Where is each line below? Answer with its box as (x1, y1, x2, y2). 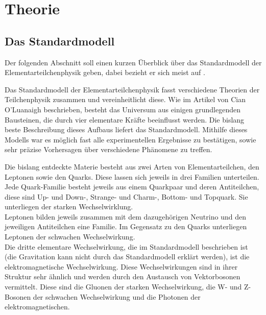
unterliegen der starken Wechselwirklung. (5, 201, 133, 212)
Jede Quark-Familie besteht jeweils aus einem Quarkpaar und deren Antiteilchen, (5, 181, 259, 192)
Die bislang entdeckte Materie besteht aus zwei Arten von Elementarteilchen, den (5, 161, 259, 172)
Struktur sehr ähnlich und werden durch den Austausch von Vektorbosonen (5, 271, 240, 282)
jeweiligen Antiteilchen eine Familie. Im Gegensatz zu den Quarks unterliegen (5, 221, 247, 232)
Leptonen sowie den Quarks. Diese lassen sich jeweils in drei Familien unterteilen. (5, 171, 259, 182)
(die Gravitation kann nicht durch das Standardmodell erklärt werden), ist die (5, 251, 250, 262)
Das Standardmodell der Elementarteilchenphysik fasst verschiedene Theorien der (5, 84, 260, 94)
